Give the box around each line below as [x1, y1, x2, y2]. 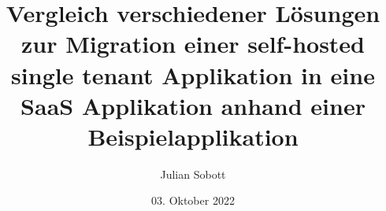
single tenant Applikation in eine [11, 58, 375, 91]
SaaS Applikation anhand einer [20, 89, 366, 121]
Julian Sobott [160, 165, 226, 182]
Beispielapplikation [87, 120, 299, 152]
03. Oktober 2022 [151, 192, 235, 209]
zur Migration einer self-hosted [20, 28, 366, 60]
